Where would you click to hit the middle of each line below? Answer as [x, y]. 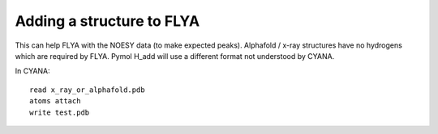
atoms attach [55, 101]
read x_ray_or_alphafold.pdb [87, 90]
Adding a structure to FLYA [107, 21]
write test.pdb [60, 112]
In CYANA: [32, 71]
